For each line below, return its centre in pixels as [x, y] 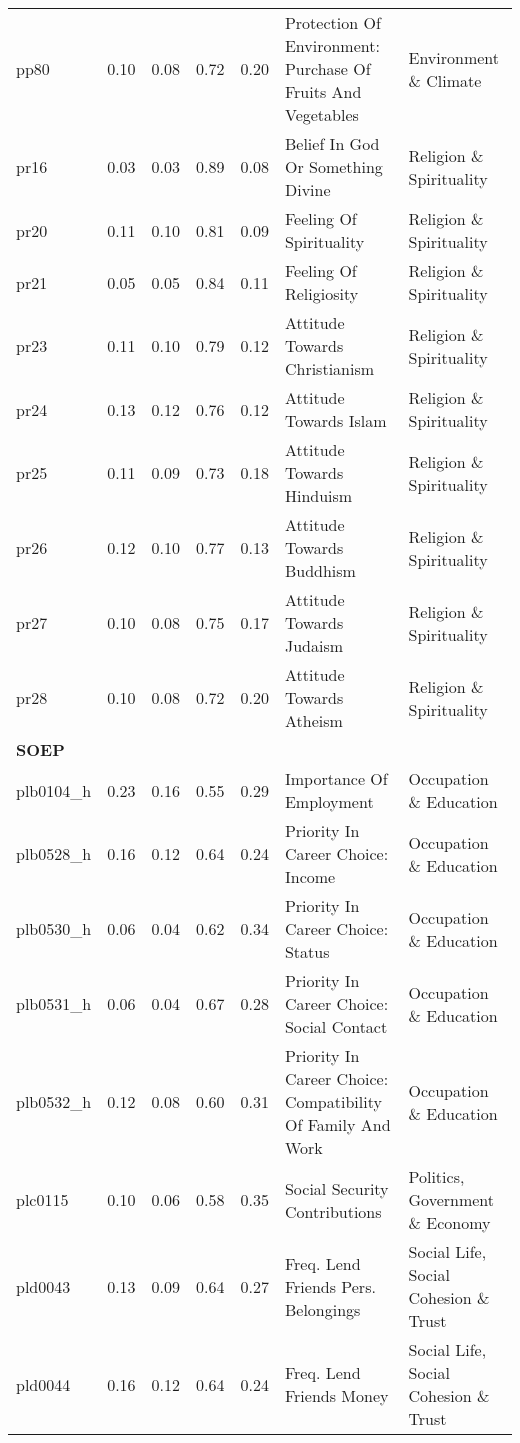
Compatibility [333, 1101]
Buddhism [320, 570]
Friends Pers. [330, 1286]
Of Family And [337, 1124]
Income [310, 876]
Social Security [336, 1188]
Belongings [322, 1309]
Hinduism [318, 495]
